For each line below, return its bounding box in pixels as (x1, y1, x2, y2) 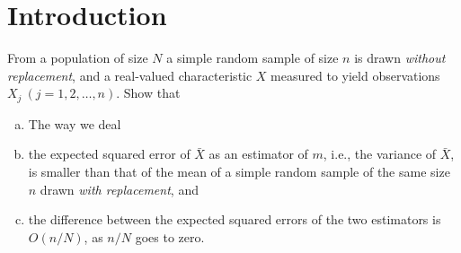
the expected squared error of (28, 144, 191, 163)
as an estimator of (208, 144, 308, 163)
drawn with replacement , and (40, 179, 199, 198)
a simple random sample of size (166, 48, 339, 67)
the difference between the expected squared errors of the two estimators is (28, 210, 441, 229)
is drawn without (354, 48, 446, 67)
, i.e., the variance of (323, 144, 437, 163)
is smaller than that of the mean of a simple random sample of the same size (28, 161, 450, 180)
